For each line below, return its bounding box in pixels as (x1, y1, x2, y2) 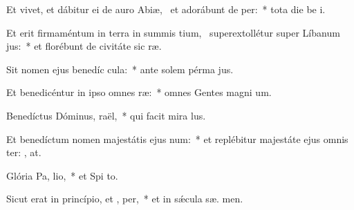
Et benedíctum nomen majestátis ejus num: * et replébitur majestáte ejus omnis (6, 131, 348, 146)
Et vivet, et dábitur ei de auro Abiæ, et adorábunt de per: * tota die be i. (6, 2, 326, 16)
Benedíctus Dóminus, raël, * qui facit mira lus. (6, 108, 206, 122)
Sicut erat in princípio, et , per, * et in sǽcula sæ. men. (6, 191, 243, 206)
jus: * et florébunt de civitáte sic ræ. (6, 39, 162, 53)
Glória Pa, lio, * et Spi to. (6, 168, 118, 182)
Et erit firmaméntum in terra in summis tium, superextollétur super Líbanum (6, 25, 340, 39)
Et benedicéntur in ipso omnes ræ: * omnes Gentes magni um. (6, 85, 272, 99)
